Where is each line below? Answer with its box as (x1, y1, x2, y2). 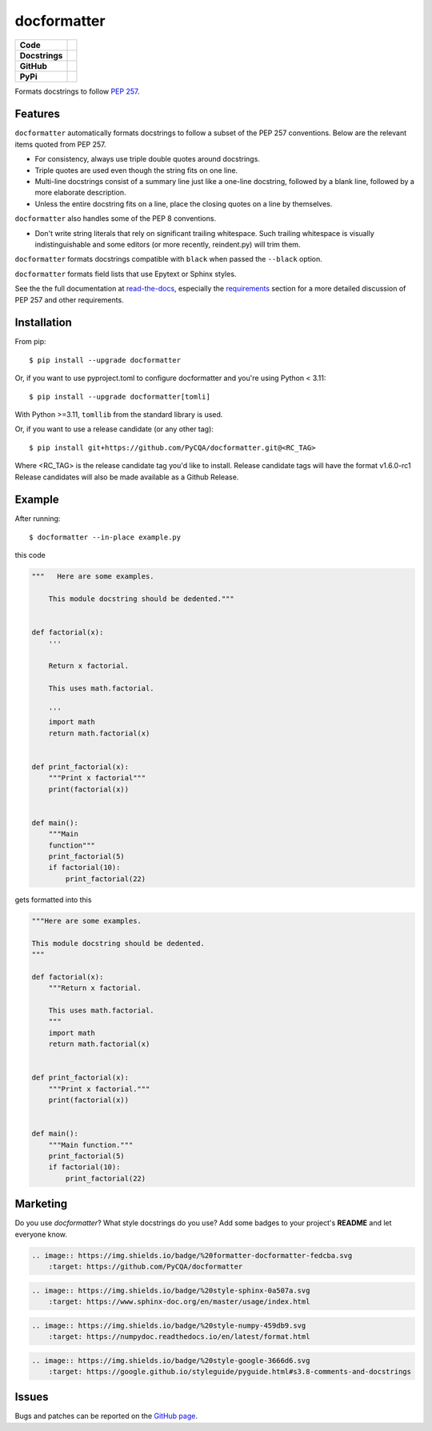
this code (14, 551, 46, 560)
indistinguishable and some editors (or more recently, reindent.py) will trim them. (34, 239, 301, 249)
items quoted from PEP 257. (14, 139, 107, 149)
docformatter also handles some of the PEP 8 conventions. (14, 214, 216, 223)
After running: (14, 514, 61, 523)
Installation (14, 316, 72, 330)
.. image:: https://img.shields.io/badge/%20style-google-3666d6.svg (31, 1356, 310, 1365)
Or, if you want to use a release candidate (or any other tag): (14, 424, 214, 434)
